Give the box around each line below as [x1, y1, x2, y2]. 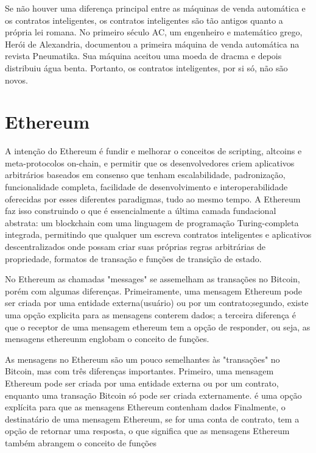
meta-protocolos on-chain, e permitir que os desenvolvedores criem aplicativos [5, 156, 295, 169]
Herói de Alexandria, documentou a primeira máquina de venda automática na [5, 37, 300, 50]
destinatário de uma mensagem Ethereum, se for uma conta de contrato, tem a [5, 412, 300, 425]
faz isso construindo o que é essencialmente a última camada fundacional [5, 204, 276, 217]
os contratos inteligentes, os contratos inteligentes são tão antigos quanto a [5, 13, 283, 26]
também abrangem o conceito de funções [5, 436, 156, 449]
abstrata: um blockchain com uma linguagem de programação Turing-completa [5, 216, 299, 229]
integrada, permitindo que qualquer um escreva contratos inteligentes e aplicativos [5, 228, 312, 241]
